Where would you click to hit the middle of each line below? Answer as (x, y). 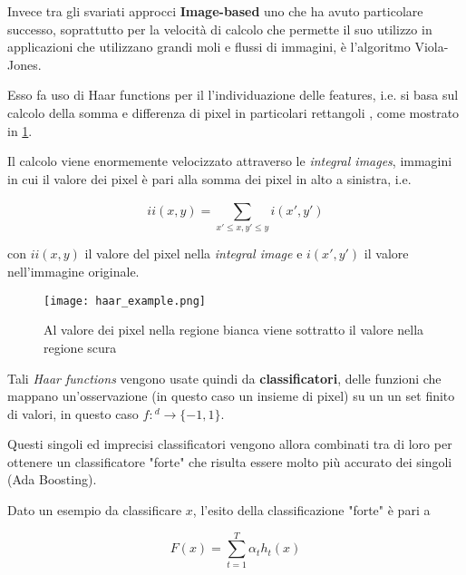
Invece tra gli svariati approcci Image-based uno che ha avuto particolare (215, 11)
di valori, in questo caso (73, 413)
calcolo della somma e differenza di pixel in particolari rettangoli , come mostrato (233, 112)
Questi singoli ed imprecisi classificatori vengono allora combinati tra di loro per (230, 444)
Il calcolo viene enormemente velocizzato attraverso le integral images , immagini (230, 161)
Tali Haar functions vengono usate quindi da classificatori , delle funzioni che (224, 378)
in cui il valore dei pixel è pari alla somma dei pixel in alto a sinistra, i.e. (209, 178)
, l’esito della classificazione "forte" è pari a (311, 510)
